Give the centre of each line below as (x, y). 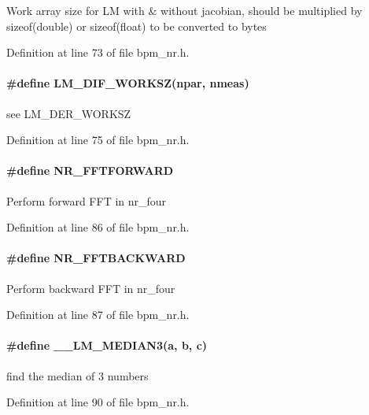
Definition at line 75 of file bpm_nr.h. (98, 140)
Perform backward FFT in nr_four (91, 288)
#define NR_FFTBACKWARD (96, 258)
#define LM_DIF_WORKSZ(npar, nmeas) (128, 83)
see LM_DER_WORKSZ (69, 113)
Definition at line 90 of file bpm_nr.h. (98, 402)
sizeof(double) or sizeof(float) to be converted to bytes (137, 26)
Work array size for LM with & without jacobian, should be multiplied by (184, 10)
